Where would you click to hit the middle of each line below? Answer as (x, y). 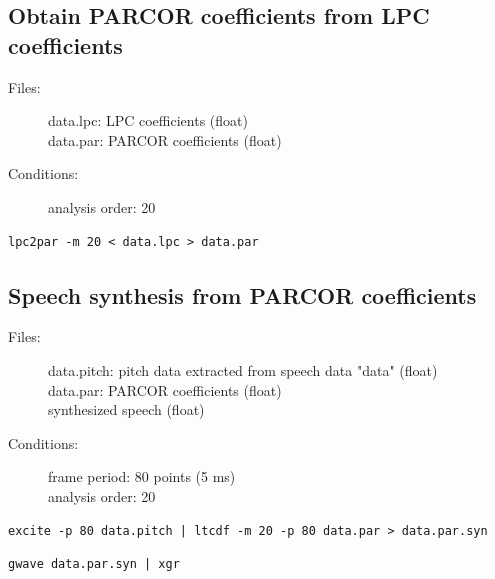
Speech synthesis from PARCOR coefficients (242, 294)
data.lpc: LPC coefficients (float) (148, 120)
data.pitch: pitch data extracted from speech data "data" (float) (243, 369)
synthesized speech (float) (126, 409)
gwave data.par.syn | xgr (94, 564)
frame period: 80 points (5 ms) (142, 476)
